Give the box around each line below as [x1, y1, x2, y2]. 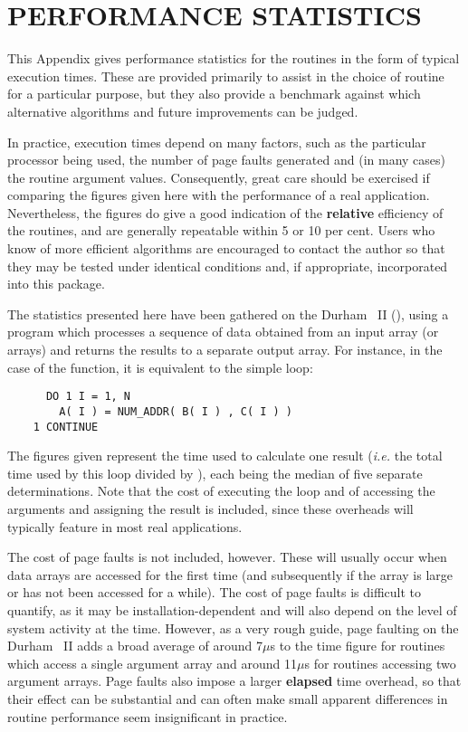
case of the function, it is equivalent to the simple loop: [7, 357, 313, 376]
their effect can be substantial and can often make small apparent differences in [7, 689, 448, 708]
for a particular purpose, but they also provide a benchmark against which [7, 84, 421, 103]
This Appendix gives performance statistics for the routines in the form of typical [7, 49, 460, 68]
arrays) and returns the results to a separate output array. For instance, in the [7, 340, 443, 359]
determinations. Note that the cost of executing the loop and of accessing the [7, 481, 435, 500]
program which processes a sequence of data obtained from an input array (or [7, 322, 439, 341]
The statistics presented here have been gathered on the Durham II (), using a [7, 304, 449, 323]
